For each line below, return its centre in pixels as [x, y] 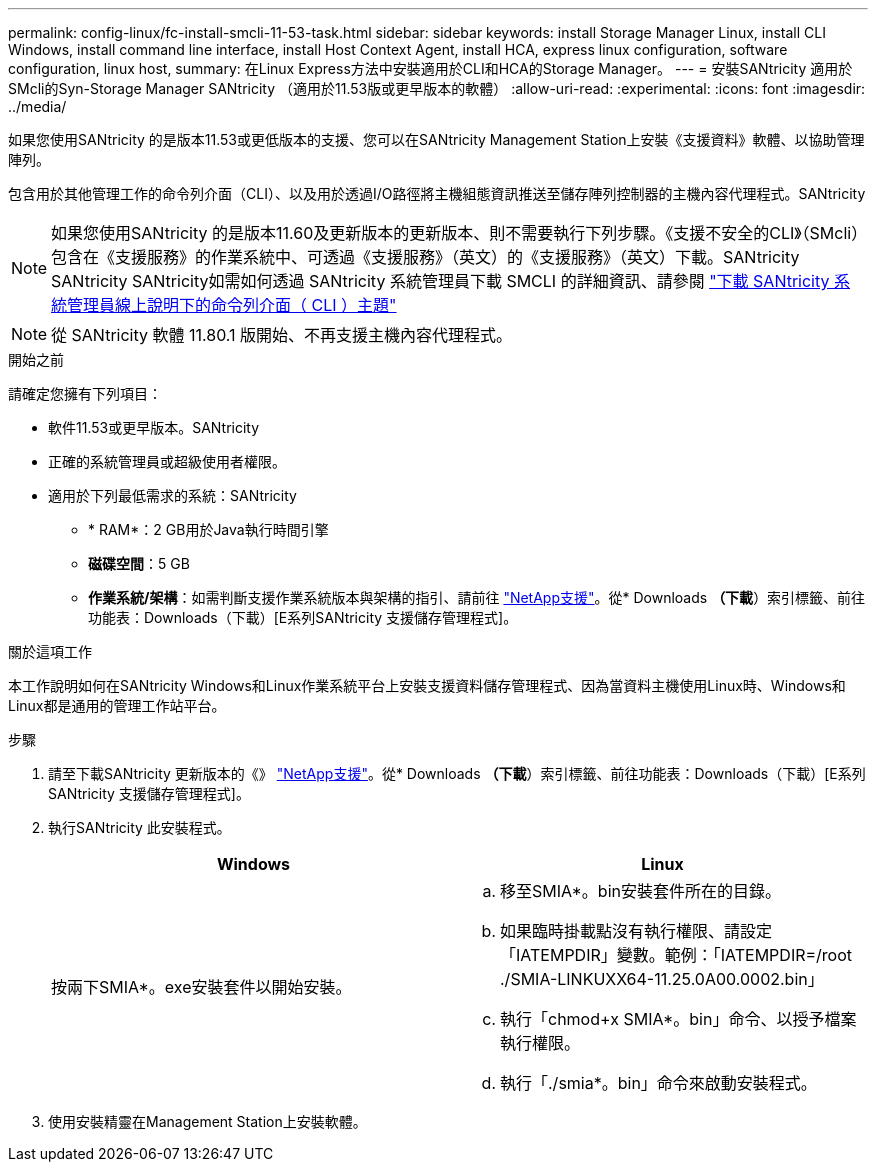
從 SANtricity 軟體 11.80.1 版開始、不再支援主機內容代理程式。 [282, 335]
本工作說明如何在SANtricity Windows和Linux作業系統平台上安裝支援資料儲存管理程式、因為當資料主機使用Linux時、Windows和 [427, 685]
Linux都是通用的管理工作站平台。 [117, 705]
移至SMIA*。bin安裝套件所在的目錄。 [640, 891]
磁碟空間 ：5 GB [139, 563]
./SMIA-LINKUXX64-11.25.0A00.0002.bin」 [662, 979]
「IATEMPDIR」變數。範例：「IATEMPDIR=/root [676, 955]
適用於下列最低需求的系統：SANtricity [172, 495]
